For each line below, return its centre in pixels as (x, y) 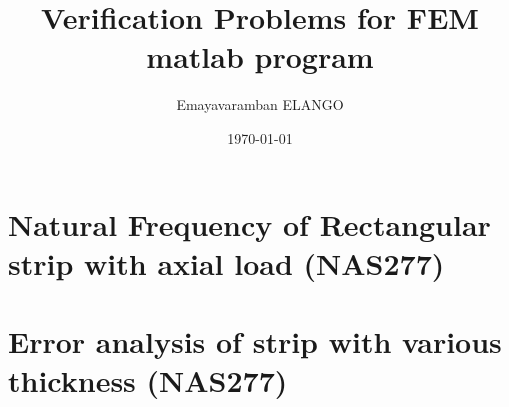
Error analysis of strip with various (255, 341)
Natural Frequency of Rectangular (249, 223)
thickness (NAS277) (148, 380)
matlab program (260, 56)
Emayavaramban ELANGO (260, 104)
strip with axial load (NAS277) (226, 262)
